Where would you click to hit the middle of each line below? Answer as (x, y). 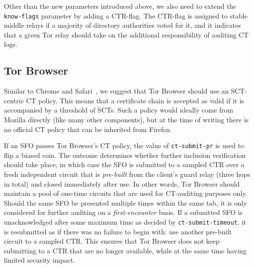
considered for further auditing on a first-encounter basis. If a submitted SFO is (123, 212)
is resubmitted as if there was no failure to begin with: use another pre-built (118, 231)
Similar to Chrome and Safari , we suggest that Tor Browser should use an (116, 91)
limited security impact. (40, 260)
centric (14, 100)
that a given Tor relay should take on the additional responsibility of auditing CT (126, 34)
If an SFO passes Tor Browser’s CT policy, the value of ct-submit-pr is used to (124, 145)
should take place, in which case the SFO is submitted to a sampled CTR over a (124, 164)
